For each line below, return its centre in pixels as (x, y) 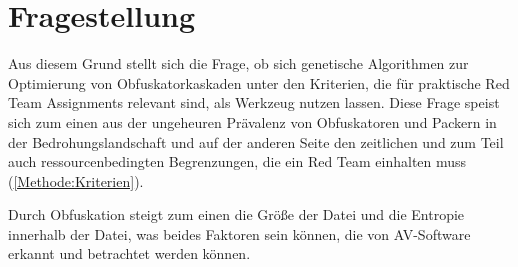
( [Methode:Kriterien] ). (76, 180)
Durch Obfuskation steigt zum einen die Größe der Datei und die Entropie (236, 214)
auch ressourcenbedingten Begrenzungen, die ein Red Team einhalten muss (237, 161)
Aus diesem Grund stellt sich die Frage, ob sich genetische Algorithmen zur (238, 63)
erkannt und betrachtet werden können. (129, 253)
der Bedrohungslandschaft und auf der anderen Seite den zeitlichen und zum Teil (256, 141)
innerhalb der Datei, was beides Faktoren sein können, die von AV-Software (239, 233)
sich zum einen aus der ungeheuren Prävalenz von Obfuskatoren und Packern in (252, 121)
